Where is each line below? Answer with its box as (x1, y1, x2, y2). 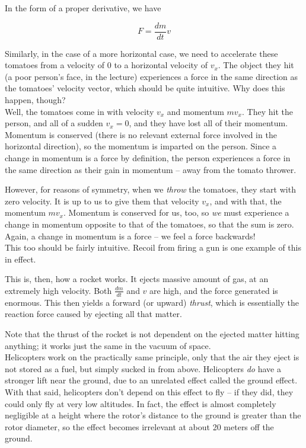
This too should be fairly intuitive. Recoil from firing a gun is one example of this (5, 241, 301, 254)
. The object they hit (218, 59, 294, 71)
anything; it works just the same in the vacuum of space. (5, 339, 211, 351)
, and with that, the (209, 194, 282, 207)
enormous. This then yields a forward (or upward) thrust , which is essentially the (5, 296, 299, 308)
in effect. (5, 252, 36, 265)
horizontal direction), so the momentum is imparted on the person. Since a (5, 140, 277, 152)
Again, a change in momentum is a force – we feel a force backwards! (5, 229, 256, 242)
